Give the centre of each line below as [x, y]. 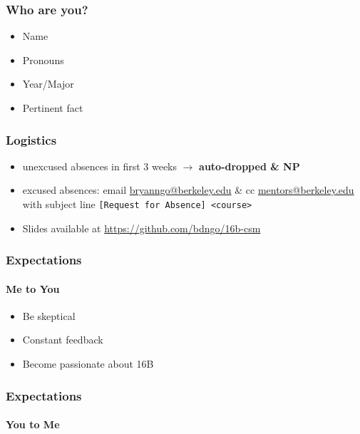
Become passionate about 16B [88, 364]
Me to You [33, 288]
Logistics [31, 139]
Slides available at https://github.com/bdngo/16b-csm [142, 228]
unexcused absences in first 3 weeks [100, 166]
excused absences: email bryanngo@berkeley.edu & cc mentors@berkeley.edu [188, 190]
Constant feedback [63, 340]
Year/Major [48, 84]
